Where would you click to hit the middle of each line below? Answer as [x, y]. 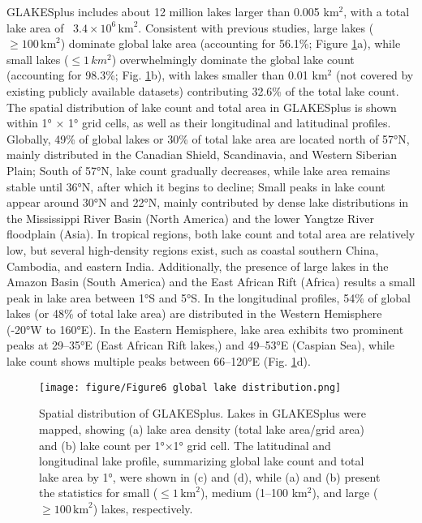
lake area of [35, 27]
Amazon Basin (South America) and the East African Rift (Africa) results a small [211, 282]
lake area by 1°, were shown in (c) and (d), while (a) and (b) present [210, 476]
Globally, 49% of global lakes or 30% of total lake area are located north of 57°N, [208, 138]
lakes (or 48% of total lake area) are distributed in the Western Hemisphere [194, 313]
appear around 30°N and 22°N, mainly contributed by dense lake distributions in [208, 202]
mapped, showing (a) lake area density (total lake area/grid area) [202, 429]
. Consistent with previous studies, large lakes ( [256, 27]
